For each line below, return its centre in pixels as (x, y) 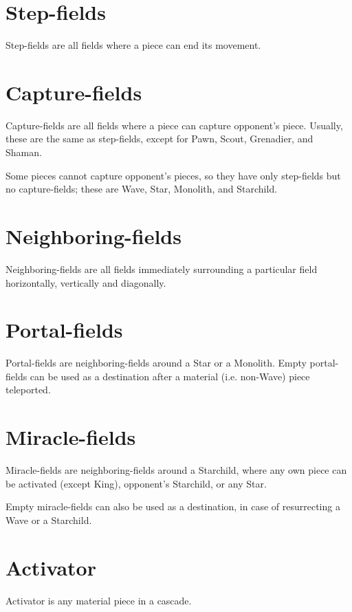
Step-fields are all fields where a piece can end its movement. (133, 45)
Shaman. (24, 152)
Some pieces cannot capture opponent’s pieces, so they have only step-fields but (173, 175)
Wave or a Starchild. (49, 520)
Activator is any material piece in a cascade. (99, 600)
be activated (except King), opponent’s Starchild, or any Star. (136, 483)
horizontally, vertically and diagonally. (86, 282)
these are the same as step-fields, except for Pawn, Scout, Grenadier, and (159, 139)
